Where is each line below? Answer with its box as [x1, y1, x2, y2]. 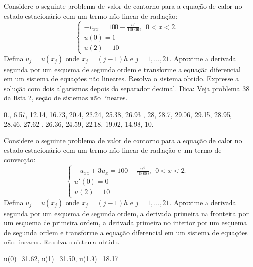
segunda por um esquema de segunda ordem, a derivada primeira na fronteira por [4, 208, 249, 218]
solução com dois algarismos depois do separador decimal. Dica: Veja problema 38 [4, 83, 250, 93]
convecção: [4, 154, 36, 165]
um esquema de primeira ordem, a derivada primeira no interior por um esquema [4, 218, 247, 228]
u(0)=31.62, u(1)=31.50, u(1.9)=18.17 [4, 253, 118, 263]
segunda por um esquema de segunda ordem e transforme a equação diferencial [4, 64, 241, 74]
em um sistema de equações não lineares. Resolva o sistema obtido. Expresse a [4, 73, 239, 84]
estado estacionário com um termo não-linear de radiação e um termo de [4, 145, 222, 155]
